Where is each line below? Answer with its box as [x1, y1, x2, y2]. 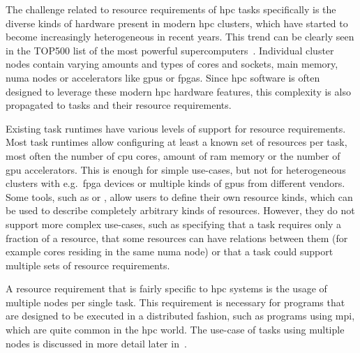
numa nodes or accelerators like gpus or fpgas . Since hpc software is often [6, 70, 320, 84]
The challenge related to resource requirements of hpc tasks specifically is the [6, 2, 336, 16]
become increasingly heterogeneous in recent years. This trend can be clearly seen [6, 29, 354, 44]
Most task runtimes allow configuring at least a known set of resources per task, [6, 135, 347, 149]
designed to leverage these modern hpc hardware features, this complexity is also [6, 84, 351, 98]
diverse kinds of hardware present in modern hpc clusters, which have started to [6, 15, 348, 30]
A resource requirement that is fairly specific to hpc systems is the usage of [6, 281, 327, 296]
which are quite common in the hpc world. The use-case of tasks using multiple [6, 322, 345, 337]
